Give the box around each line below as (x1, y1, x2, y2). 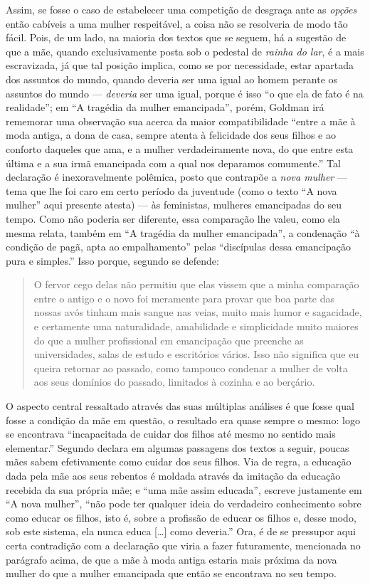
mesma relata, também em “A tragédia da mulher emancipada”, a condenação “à (6, 225, 360, 240)
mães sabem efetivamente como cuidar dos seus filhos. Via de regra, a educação (6, 454, 351, 469)
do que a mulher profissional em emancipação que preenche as (33, 332, 304, 347)
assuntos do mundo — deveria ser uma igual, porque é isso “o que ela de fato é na (6, 85, 364, 100)
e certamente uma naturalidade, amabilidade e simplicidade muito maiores (33, 319, 359, 334)
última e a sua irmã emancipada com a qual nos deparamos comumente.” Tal (6, 155, 341, 170)
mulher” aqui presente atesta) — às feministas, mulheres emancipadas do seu (6, 197, 342, 212)
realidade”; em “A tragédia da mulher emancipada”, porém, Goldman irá (6, 100, 324, 115)
